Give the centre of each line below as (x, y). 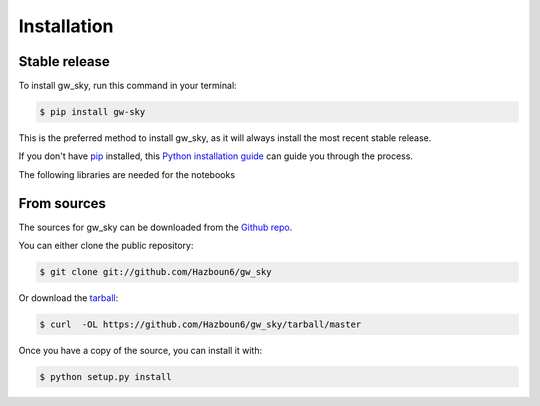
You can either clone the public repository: (106, 246)
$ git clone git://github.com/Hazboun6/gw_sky (155, 272)
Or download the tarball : (68, 298)
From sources (62, 203)
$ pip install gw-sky (92, 112)
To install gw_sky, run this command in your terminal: (127, 86)
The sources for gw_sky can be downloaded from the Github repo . (155, 227)
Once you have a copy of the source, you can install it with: (140, 351)
